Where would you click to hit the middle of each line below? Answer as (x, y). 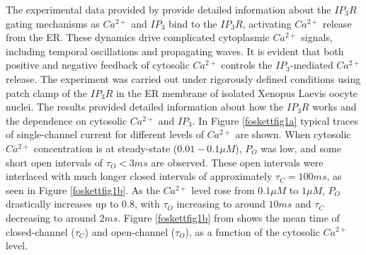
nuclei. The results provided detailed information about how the (145, 107)
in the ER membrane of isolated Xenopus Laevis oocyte (237, 92)
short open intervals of (55, 162)
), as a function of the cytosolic (252, 231)
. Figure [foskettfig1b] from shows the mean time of (229, 217)
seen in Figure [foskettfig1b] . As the (83, 189)
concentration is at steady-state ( (105, 148)
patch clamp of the (47, 92)
